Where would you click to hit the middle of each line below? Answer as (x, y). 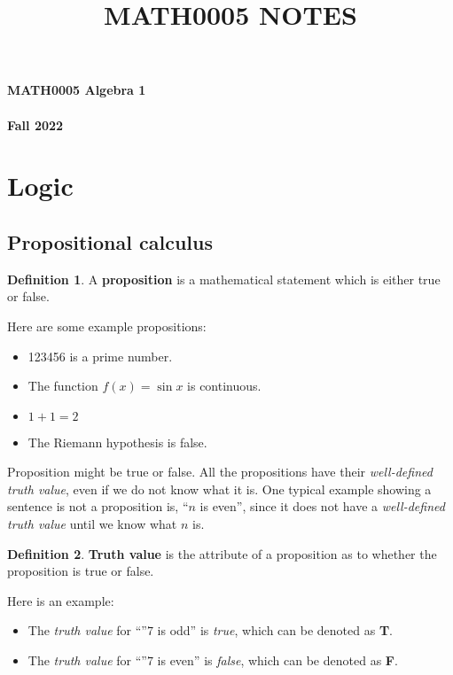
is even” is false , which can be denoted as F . (277, 660)
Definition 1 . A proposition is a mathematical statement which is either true (224, 279)
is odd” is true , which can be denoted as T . (275, 630)
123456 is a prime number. (100, 356)
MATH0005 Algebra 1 (77, 90)
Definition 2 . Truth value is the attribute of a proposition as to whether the (222, 553)
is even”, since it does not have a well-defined (322, 506)
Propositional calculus (110, 241)
